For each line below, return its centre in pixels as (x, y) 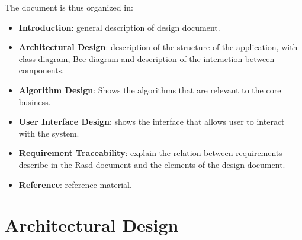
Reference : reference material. (75, 184)
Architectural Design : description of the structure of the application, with (158, 47)
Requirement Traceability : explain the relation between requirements (150, 153)
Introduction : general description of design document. (119, 27)
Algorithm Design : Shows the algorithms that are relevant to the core (150, 90)
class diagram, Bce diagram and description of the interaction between (147, 58)
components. (41, 70)
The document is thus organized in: (69, 7)
